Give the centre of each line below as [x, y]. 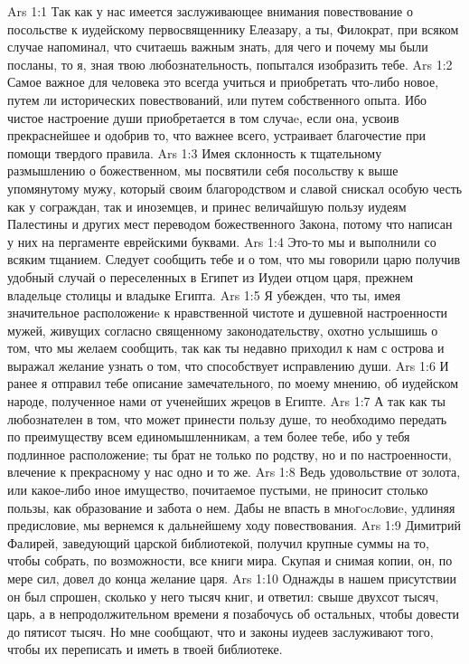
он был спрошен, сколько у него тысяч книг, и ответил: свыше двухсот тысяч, [223, 596]
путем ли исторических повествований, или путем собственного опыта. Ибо [217, 99]
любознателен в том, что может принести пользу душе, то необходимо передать [227, 418]
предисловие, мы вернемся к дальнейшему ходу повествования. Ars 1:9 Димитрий [234, 525]
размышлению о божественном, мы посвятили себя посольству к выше [203, 171]
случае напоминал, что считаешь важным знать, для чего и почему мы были [218, 47]
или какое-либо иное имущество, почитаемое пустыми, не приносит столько [218, 490]
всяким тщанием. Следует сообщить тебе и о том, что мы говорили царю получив [234, 259]
